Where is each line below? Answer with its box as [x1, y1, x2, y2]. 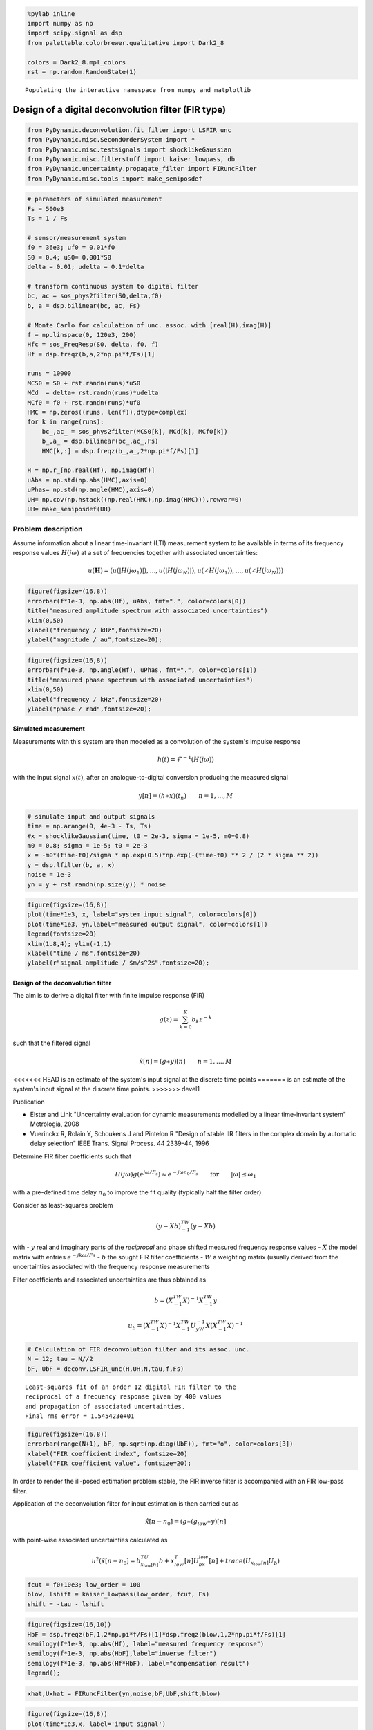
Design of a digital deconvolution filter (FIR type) [12, 104, 227, 116]
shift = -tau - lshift [27, 1600, 104, 1608]
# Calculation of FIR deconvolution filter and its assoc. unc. [27, 1346, 250, 1354]
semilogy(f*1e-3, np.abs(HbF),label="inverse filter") [27, 1650, 217, 1657]
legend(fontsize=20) [27, 930, 97, 938]
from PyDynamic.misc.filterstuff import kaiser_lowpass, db [27, 156, 236, 163]
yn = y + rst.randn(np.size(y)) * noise [27, 880, 166, 889]
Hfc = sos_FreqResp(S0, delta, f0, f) [27, 340, 159, 349]
